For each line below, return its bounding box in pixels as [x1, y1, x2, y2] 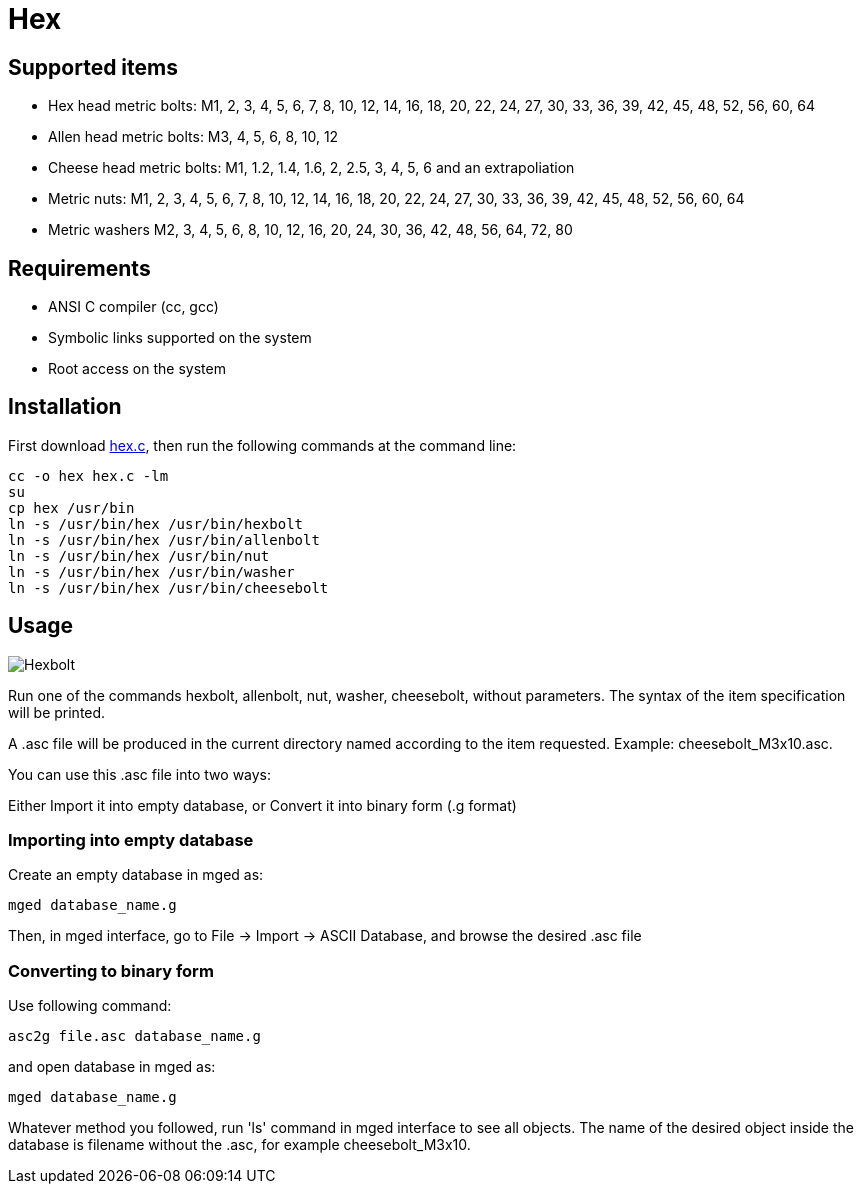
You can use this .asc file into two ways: [8, 765, 272, 783]
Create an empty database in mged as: [8, 866, 264, 884]
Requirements [8, 255, 151, 281]
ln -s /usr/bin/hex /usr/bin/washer [8, 563, 295, 580]
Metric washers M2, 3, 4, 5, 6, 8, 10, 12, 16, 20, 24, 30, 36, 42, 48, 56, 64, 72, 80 [48, 221, 573, 239]
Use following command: [8, 997, 172, 1015]
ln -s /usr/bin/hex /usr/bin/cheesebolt [8, 579, 329, 596]
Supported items [8, 54, 178, 80]
